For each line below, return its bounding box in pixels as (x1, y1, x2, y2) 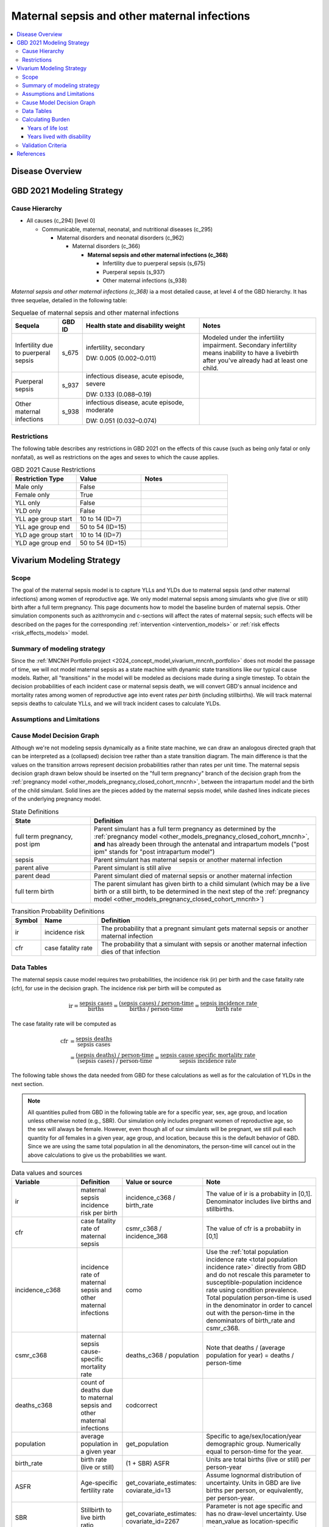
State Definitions (11, 807, 59, 815)
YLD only (15, 507, 41, 516)
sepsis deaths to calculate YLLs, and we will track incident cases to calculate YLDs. (11, 700, 221, 707)
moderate (85, 406, 114, 415)
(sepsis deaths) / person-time (75, 1051, 154, 1059)
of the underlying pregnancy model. (11, 795, 102, 803)
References (16, 150, 46, 158)
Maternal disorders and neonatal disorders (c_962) (57, 234, 185, 241)
